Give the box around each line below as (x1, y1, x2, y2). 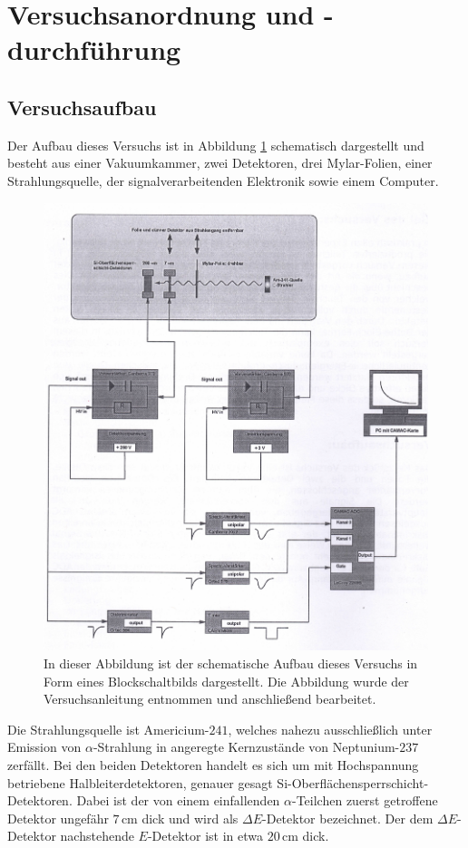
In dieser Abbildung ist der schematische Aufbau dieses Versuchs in (44, 654, 418, 673)
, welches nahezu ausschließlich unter (228, 719, 433, 738)
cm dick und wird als (121, 808, 239, 827)
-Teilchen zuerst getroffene (292, 791, 438, 810)
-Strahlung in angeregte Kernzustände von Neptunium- (93, 737, 400, 756)
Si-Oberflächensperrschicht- (277, 773, 429, 792)
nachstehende (60, 826, 134, 845)
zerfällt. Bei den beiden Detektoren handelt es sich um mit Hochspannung (7, 755, 419, 775)
